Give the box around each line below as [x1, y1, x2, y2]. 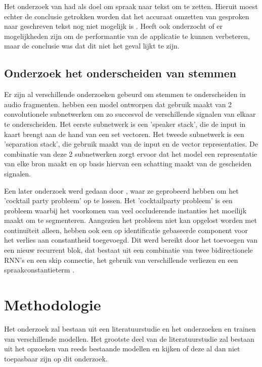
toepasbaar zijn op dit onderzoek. [4, 353, 108, 363]
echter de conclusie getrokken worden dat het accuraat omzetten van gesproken [4, 11, 249, 21]
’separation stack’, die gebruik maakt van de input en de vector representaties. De [4, 139, 258, 149]
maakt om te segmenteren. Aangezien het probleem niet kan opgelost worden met [4, 215, 257, 225]
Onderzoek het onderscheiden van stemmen [4, 65, 237, 81]
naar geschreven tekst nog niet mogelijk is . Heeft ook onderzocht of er [4, 21, 223, 31]
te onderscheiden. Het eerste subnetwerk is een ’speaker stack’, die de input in [4, 118, 246, 129]
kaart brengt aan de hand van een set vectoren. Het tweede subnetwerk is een [4, 128, 244, 139]
